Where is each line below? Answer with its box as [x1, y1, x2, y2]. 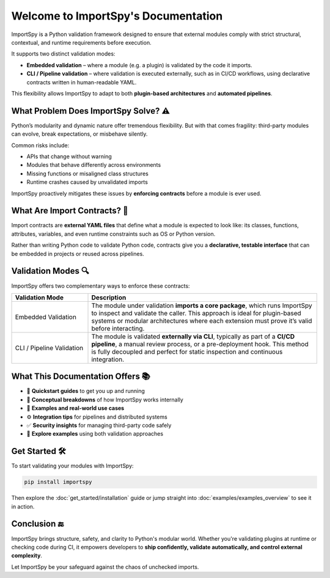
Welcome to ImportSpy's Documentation [11, 9, 223, 23]
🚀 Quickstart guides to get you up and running [26, 387, 145, 395]
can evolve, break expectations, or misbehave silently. [11, 130, 148, 137]
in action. [11, 503, 35, 510]
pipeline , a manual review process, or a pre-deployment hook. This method [91, 340, 309, 348]
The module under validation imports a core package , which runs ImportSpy [91, 301, 312, 310]
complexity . [11, 552, 43, 559]
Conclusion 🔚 [11, 519, 64, 529]
